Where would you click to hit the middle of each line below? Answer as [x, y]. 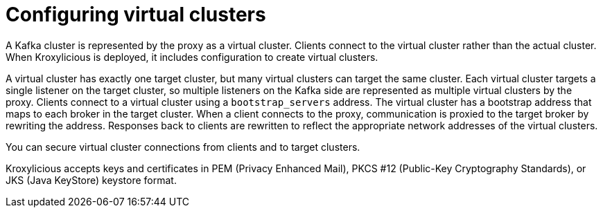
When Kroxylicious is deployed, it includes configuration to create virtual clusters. [192, 57]
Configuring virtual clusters [136, 15]
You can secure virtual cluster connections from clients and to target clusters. [183, 147]
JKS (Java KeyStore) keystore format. [91, 180]
